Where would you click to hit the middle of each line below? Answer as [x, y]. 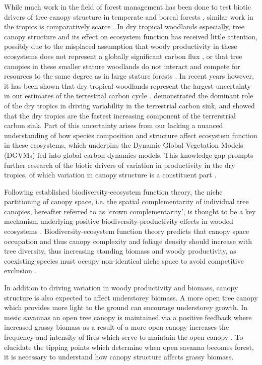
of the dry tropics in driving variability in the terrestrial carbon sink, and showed [129, 105]
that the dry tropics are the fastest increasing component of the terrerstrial [120, 115]
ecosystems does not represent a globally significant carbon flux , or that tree [123, 56]
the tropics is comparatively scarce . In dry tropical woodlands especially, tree [124, 26]
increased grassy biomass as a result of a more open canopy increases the [117, 327]
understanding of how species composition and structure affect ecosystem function [131, 135]
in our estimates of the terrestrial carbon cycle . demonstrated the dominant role [129, 96]
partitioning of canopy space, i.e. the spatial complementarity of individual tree [126, 201]
